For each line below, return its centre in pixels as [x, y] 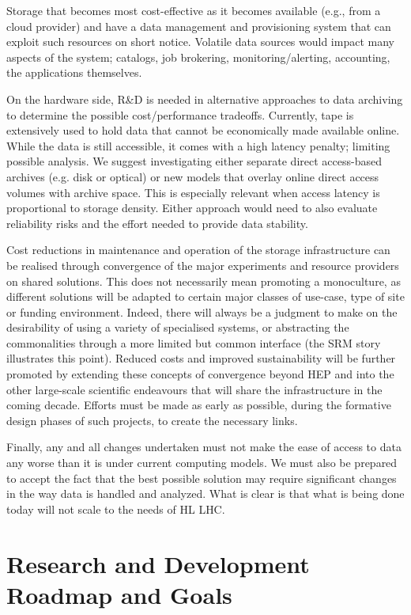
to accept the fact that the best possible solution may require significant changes [202, 478]
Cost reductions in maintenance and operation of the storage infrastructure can [198, 250]
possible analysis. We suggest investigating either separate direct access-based [194, 161]
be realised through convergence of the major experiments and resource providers [203, 265]
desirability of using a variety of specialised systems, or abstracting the [178, 327]
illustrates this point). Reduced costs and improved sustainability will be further [201, 358]
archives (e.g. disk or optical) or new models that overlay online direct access [193, 176]
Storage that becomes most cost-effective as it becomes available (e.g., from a [194, 10]
